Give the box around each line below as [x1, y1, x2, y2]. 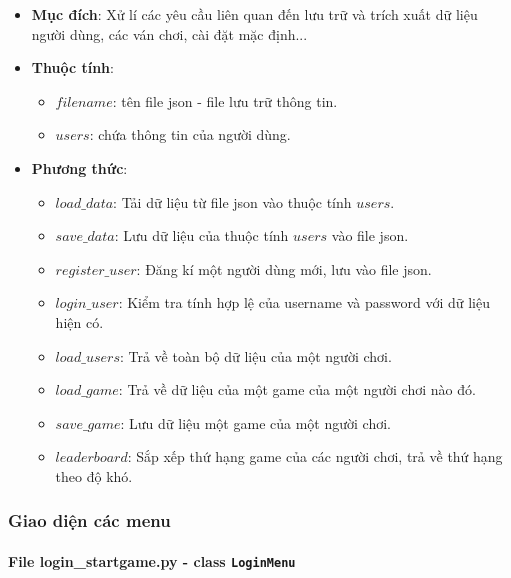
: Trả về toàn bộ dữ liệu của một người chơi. [119, 345, 392, 366]
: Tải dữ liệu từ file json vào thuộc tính [113, 191, 352, 212]
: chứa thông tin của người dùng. [89, 124, 291, 145]
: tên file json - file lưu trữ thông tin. [112, 90, 338, 111]
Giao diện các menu [8, 508, 171, 533]
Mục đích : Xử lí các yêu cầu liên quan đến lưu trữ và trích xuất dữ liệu [31, 4, 478, 24]
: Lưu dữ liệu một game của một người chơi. [120, 412, 391, 433]
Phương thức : [31, 157, 128, 178]
